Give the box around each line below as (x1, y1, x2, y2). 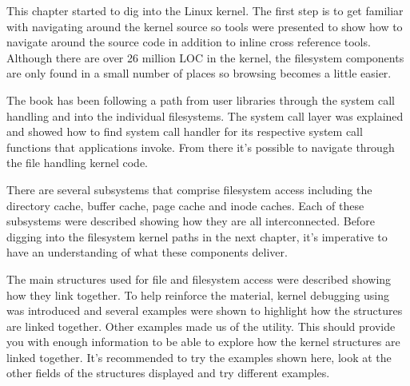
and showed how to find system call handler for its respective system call (6, 123, 363, 140)
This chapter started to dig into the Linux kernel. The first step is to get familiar (6, 2, 404, 18)
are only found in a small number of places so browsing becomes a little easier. (6, 65, 392, 82)
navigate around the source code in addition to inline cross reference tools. (6, 34, 371, 50)
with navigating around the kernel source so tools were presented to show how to (6, 18, 403, 34)
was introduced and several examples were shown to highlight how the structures (6, 302, 403, 319)
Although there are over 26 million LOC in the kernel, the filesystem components (6, 49, 404, 66)
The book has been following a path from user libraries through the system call (6, 91, 395, 108)
